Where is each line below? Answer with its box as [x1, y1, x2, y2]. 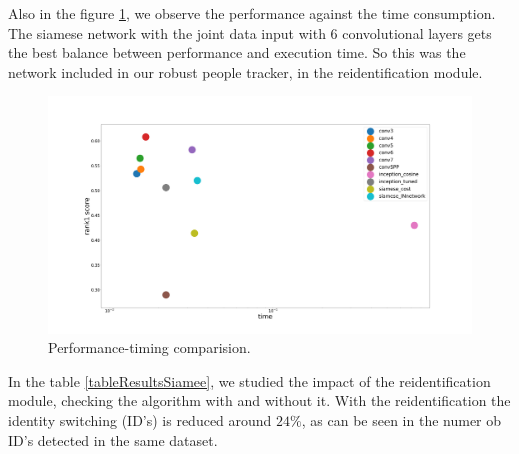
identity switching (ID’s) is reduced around [8, 410, 272, 430]
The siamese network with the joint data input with [8, 22, 326, 43]
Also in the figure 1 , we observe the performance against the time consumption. [8, 3, 496, 23]
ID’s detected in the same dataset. [8, 429, 218, 450]
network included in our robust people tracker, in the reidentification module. [8, 61, 483, 82]
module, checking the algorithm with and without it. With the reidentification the [8, 390, 511, 411]
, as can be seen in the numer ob [301, 410, 502, 430]
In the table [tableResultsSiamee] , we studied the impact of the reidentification [8, 370, 491, 391]
